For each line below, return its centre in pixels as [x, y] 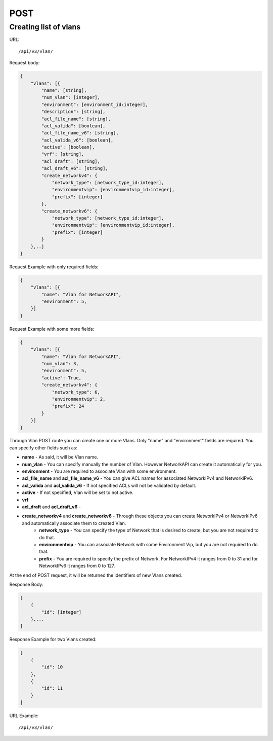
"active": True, [61, 378]
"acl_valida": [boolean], [73, 126]
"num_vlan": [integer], [71, 97]
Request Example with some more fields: [52, 329]
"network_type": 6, [76, 392]
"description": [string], [73, 112]
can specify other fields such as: [43, 448]
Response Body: [27, 584]
